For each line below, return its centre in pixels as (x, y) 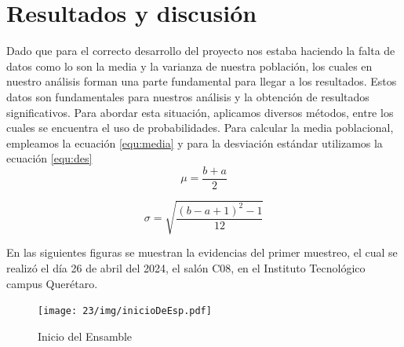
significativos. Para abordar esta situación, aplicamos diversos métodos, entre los (200, 112)
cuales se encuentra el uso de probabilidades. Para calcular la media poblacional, (200, 128)
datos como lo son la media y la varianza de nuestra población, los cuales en (189, 66)
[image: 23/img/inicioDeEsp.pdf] (125, 311)
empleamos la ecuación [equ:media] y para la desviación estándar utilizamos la (195, 142)
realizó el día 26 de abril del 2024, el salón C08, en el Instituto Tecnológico (186, 268)
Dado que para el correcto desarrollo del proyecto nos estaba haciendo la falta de (201, 51)
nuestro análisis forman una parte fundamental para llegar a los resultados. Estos (202, 81)
